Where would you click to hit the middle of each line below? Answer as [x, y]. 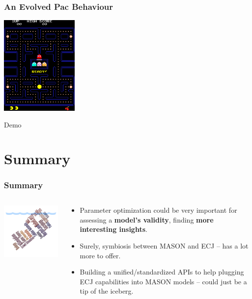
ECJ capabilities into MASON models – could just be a [163, 281]
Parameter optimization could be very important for [158, 210]
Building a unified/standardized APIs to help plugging [162, 272]
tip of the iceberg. [107, 291]
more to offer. [100, 255]
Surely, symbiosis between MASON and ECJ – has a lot [164, 245]
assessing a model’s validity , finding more [147, 219]
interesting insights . [113, 229]
